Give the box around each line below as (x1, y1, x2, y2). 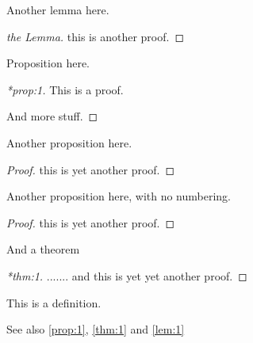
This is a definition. (6, 294, 102, 311)
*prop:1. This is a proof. (6, 81, 124, 97)
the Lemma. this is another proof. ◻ (6, 28, 184, 44)
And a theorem (6, 241, 80, 257)
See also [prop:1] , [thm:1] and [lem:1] (6, 321, 185, 337)
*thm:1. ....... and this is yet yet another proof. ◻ (6, 267, 247, 284)
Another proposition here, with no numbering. (6, 188, 232, 204)
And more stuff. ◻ (6, 108, 98, 124)
